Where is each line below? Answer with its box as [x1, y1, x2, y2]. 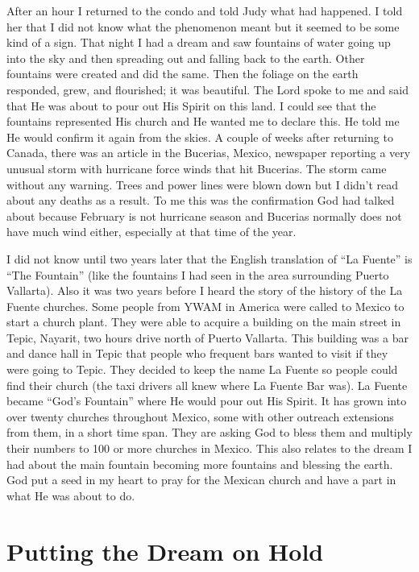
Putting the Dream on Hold [6, 534, 324, 567]
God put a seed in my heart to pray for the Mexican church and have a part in [6, 471, 396, 488]
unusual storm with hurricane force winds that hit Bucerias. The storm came [6, 160, 387, 176]
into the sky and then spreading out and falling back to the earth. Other [6, 49, 365, 66]
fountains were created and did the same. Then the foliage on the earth [6, 65, 359, 82]
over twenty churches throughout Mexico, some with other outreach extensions [6, 408, 394, 425]
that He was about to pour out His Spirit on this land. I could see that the [6, 97, 376, 114]
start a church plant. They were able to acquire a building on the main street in [6, 313, 401, 330]
